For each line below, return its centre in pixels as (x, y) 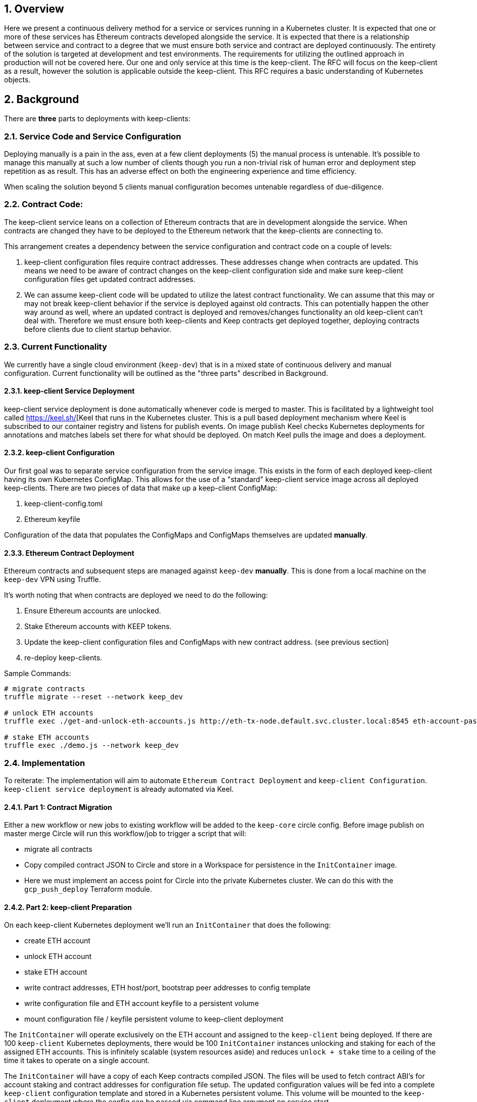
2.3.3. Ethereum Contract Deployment (69, 553)
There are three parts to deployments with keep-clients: (97, 119)
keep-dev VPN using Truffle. (53, 580)
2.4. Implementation (45, 763)
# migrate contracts (45, 689)
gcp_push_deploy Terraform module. (88, 889)
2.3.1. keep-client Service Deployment (69, 391)
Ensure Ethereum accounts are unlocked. (93, 611)
